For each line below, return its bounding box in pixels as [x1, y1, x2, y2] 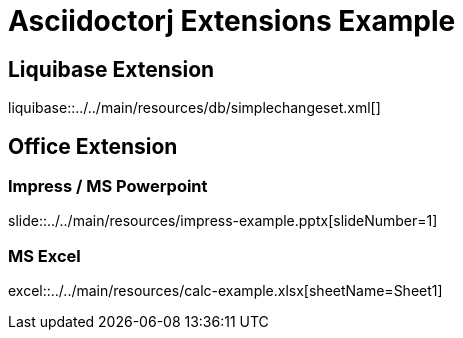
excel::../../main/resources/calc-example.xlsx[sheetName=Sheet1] [8, 282, 443, 300]
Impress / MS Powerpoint [8, 176, 208, 197]
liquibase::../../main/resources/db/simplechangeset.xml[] [8, 99, 381, 117]
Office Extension [8, 133, 178, 159]
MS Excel [8, 245, 81, 266]
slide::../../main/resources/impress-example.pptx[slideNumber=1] [8, 212, 438, 230]
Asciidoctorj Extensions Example [8, 4, 456, 38]
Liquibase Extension [8, 56, 215, 82]
